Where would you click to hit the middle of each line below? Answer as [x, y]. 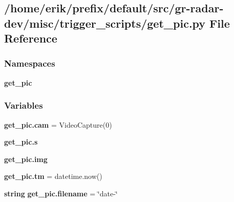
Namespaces [30, 63]
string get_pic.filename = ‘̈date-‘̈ [61, 193]
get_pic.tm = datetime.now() [53, 176]
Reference [31, 38]
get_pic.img [26, 159]
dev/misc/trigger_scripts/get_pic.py [105, 23]
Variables [24, 105]
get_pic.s [21, 142]
